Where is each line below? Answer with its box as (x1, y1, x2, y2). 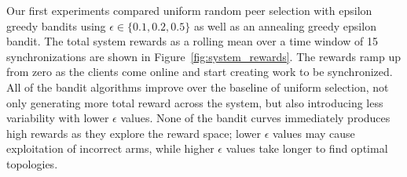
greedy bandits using (6, 17, 106, 34)
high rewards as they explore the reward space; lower (6, 125, 261, 141)
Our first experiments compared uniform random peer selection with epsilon (6, 2, 372, 18)
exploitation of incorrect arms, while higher (6, 140, 214, 157)
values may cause (273, 125, 355, 141)
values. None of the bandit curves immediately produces (120, 110, 390, 126)
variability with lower (6, 110, 109, 126)
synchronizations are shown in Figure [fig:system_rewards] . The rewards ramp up (6, 48, 401, 64)
